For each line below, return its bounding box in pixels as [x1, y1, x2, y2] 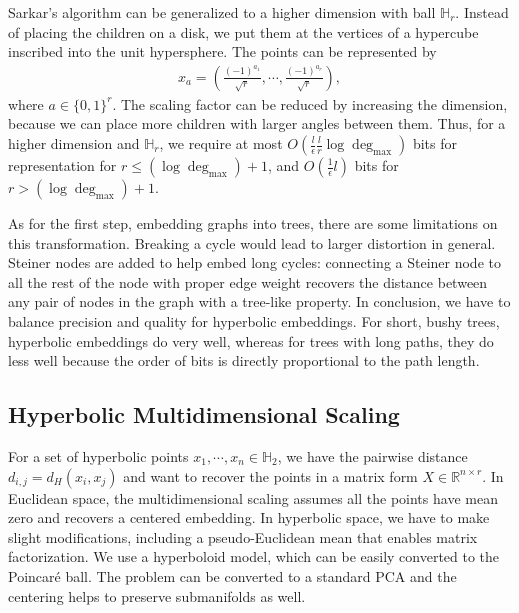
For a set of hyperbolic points [8, 445, 189, 466]
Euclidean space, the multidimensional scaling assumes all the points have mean [8, 487, 498, 508]
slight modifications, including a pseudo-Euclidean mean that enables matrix [8, 526, 478, 547]
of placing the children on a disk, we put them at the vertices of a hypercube [8, 21, 479, 42]
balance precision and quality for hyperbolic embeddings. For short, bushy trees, [8, 310, 500, 331]
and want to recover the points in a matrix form [123, 465, 418, 486]
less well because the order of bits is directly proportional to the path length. [8, 350, 480, 371]
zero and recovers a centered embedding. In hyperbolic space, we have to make [8, 507, 490, 528]
